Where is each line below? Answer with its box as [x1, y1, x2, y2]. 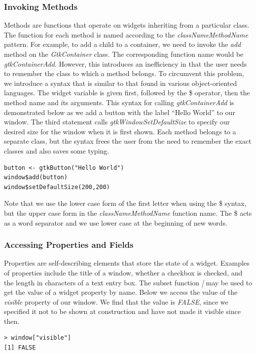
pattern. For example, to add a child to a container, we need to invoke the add [4, 39, 241, 49]
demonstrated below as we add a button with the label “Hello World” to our [4, 107, 235, 117]
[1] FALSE [4, 344, 36, 352]
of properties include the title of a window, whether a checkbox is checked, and [4, 267, 243, 277]
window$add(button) [4, 174, 68, 181]
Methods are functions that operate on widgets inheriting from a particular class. [4, 20, 250, 30]
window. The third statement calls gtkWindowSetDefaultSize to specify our [4, 117, 230, 127]
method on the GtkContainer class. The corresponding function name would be [4, 49, 244, 59]
